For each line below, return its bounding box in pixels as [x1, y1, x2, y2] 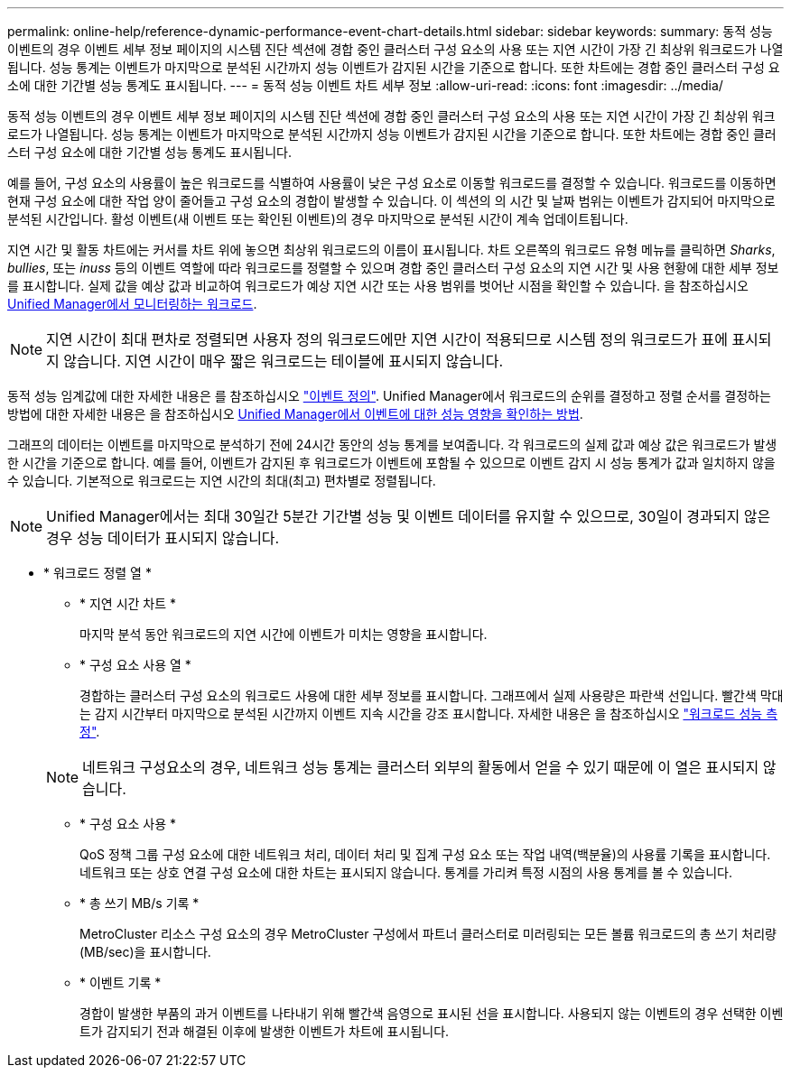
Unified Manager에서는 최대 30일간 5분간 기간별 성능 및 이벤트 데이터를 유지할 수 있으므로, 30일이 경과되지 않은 [46, 507, 771, 525]
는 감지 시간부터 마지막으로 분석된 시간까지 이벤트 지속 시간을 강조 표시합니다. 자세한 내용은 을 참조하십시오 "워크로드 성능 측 [79, 706, 778, 721]
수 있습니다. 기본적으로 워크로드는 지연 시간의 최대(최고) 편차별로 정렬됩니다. [7, 473, 436, 488]
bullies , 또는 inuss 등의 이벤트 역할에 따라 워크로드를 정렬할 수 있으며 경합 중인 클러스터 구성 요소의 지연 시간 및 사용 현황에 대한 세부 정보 [7, 260, 779, 275]
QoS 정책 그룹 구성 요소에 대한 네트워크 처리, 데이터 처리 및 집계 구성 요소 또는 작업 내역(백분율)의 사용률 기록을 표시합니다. [79, 847, 771, 862]
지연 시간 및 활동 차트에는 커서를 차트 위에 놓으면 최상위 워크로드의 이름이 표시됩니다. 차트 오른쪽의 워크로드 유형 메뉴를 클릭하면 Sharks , [7, 242, 776, 257]
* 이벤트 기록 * [79, 975, 162, 990]
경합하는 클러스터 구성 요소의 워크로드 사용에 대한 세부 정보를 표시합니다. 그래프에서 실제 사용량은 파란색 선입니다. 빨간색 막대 [79, 688, 784, 703]
